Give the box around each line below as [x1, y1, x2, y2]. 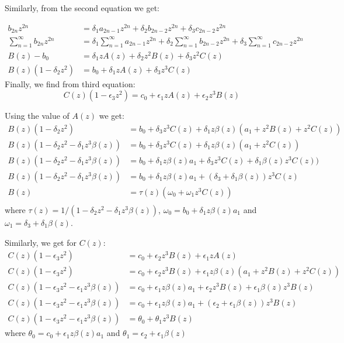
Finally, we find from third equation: [5, 77, 135, 90]
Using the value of [5, 109, 70, 122]
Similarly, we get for [5, 236, 77, 248]
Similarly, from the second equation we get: [5, 2, 159, 13]
